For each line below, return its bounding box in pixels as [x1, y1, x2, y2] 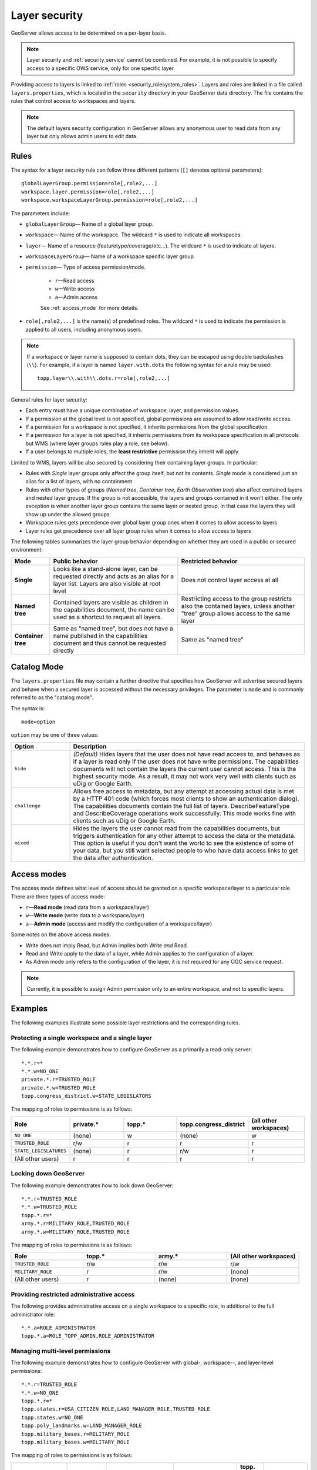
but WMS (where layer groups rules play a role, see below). [25, 440, 170, 447]
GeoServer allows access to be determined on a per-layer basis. [11, 29, 167, 36]
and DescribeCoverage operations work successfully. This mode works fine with [73, 809, 296, 817]
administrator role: [11, 1311, 55, 1318]
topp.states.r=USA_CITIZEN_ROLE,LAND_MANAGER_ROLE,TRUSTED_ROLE [21, 1406, 211, 1412]
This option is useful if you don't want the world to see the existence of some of [73, 838, 294, 847]
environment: [11, 546, 43, 553]
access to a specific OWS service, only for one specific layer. [26, 65, 176, 72]
